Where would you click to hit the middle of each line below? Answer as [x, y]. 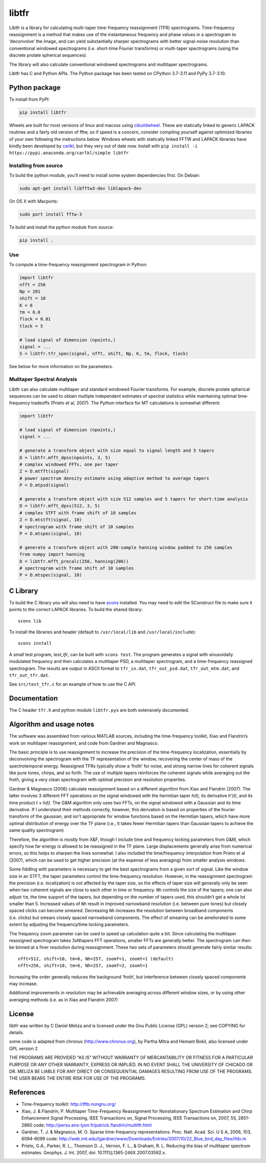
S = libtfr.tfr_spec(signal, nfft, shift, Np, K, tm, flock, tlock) [104, 354]
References [27, 1093]
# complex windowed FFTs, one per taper [69, 465]
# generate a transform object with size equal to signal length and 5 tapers [117, 451]
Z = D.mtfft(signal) [44, 471]
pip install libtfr [43, 112]
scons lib [30, 621]
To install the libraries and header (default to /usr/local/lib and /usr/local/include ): [103, 632]
